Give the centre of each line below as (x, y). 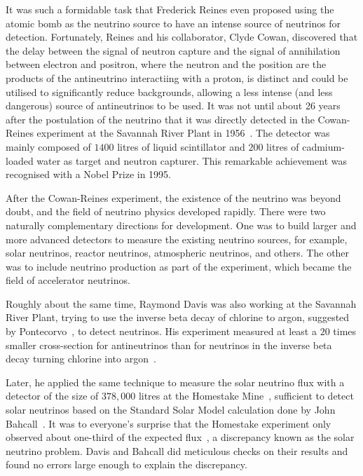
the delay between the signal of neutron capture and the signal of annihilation (173, 50)
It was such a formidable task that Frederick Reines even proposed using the (170, 9)
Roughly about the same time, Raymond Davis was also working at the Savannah (181, 303)
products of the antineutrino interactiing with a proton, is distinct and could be (177, 77)
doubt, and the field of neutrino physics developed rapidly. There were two (166, 211)
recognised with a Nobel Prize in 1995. (89, 174)
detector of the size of (52, 396)
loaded (20, 160)
